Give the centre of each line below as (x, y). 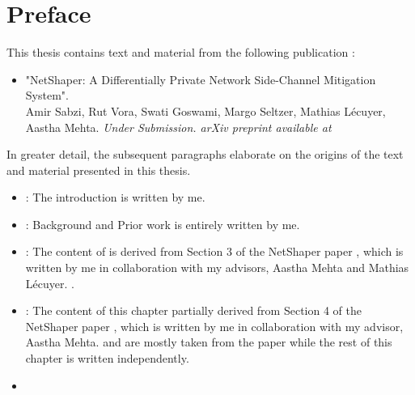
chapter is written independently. (107, 358)
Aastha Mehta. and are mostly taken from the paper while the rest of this (209, 342)
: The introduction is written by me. (115, 197)
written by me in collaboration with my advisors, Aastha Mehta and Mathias (217, 268)
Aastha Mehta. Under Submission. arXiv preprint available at (178, 127)
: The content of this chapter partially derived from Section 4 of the (193, 310)
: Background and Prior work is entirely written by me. (163, 224)
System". (47, 95)
